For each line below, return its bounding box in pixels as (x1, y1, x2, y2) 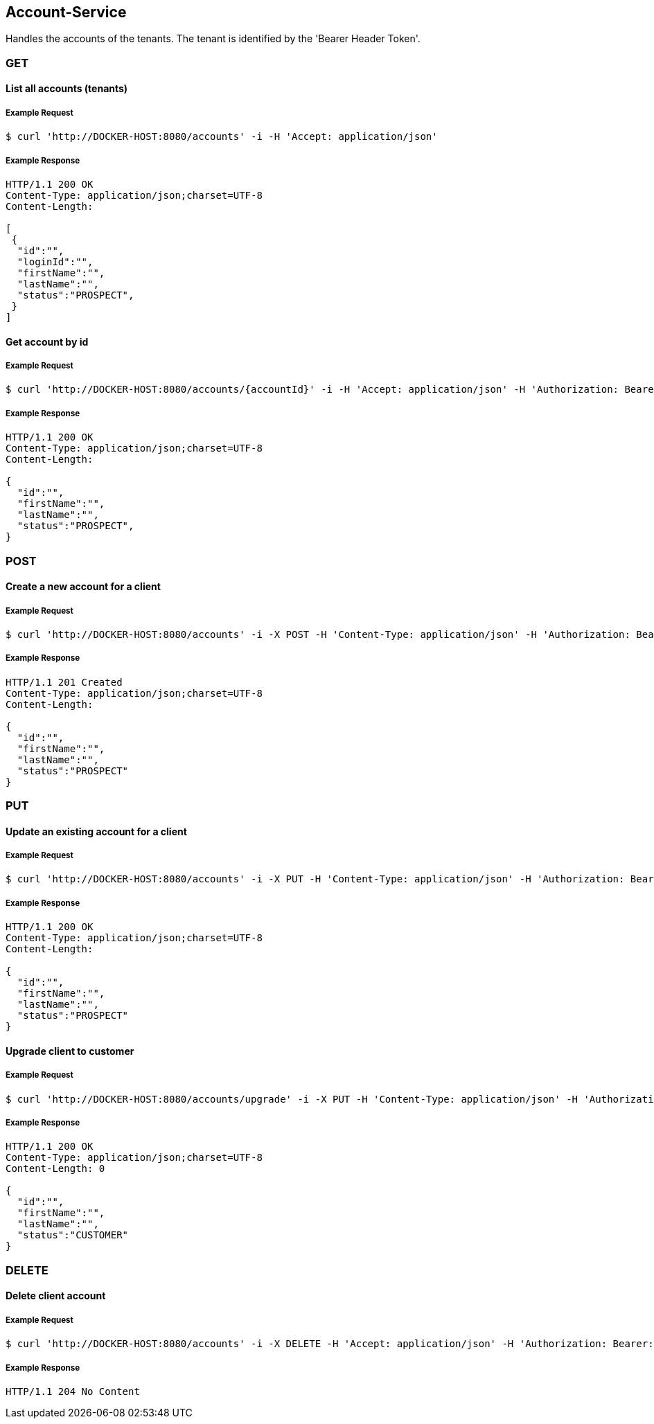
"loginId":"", (17, 256, 94, 267)
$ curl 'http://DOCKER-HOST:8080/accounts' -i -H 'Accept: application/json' (6, 131, 438, 143)
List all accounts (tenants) (6, 82, 128, 95)
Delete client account (6, 1290, 106, 1302)
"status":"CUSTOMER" (17, 1229, 129, 1241)
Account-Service (6, 3, 127, 21)
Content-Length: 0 (6, 1163, 105, 1175)
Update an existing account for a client (6, 825, 187, 837)
